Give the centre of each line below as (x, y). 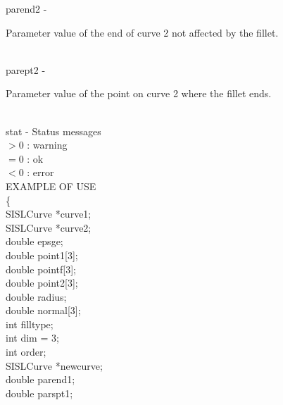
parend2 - (26, 8)
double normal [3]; (43, 310)
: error (40, 172)
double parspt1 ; (39, 393)
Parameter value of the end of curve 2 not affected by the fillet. (142, 32)
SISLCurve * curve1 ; (49, 214)
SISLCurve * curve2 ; (49, 227)
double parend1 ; (40, 379)
